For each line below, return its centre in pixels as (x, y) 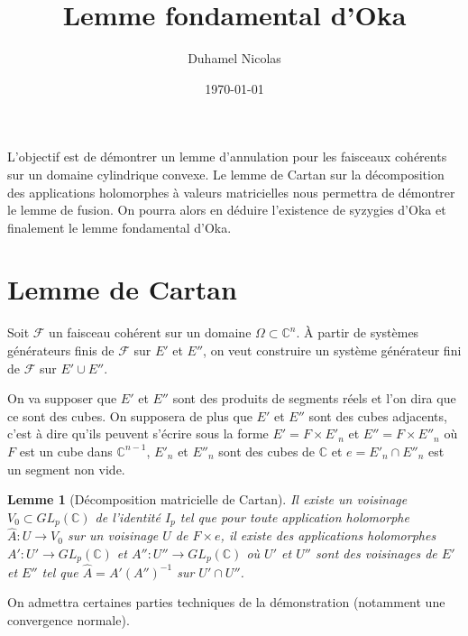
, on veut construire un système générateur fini (332, 350)
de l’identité (128, 516)
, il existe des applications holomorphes (328, 535)
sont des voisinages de (376, 553)
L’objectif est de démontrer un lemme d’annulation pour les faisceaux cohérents (227, 157)
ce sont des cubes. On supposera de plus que (130, 415)
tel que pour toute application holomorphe (294, 516)
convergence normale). (69, 619)
